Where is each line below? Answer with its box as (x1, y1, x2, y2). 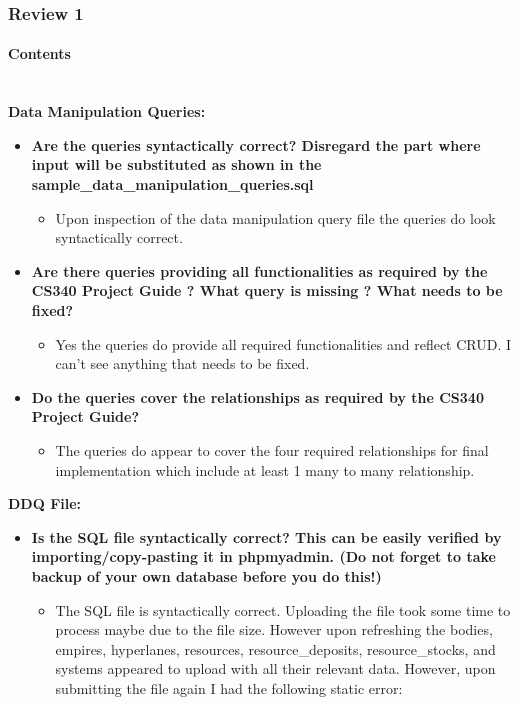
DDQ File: (8, 493, 82, 514)
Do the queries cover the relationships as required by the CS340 (31, 386, 484, 407)
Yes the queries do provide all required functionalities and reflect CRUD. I (55, 333, 512, 354)
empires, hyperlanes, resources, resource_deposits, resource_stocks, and (55, 638, 496, 659)
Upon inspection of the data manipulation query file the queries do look (55, 207, 496, 228)
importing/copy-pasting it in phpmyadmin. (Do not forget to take (31, 546, 496, 567)
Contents (8, 43, 71, 64)
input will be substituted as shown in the (31, 154, 322, 175)
